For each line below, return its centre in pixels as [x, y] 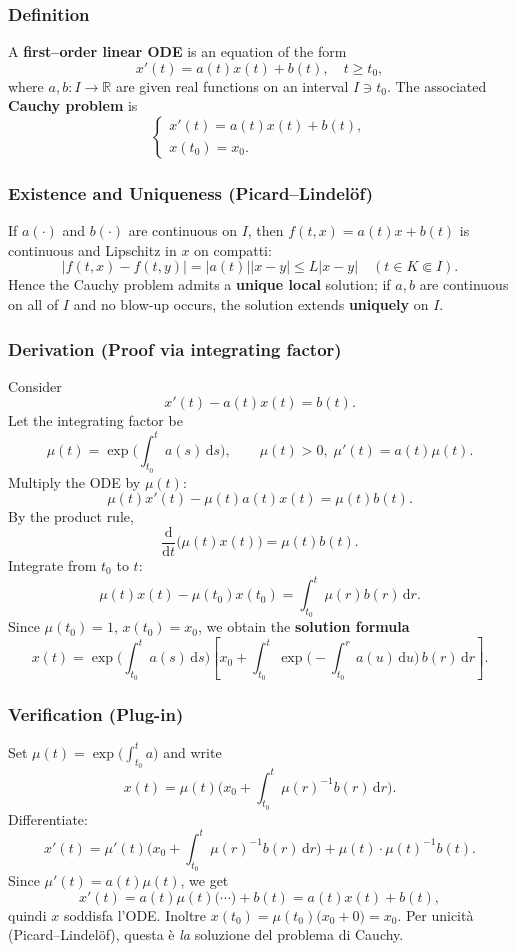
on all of [33, 304]
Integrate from [52, 564]
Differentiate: [48, 818]
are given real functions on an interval [232, 85]
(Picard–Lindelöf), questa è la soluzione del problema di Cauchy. [206, 934]
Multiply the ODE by [74, 481]
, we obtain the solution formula [304, 626]
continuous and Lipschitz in [92, 249]
